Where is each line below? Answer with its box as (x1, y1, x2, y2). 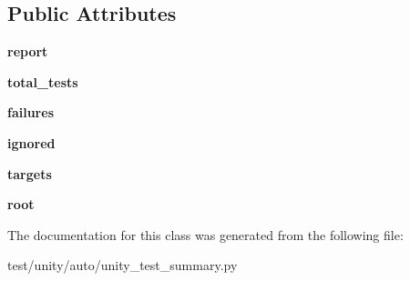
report (7, 42, 48, 61)
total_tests (7, 72, 78, 91)
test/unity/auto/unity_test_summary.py (7, 256, 238, 275)
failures (7, 103, 54, 122)
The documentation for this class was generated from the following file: (7, 225, 404, 244)
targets (7, 164, 52, 183)
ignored (7, 133, 56, 152)
